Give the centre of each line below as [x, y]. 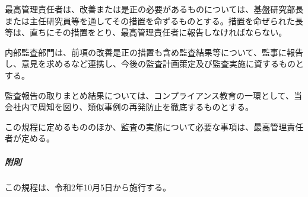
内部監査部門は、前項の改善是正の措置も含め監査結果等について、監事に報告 [154, 52]
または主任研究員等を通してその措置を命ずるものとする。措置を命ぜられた [150, 20]
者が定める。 [30, 138]
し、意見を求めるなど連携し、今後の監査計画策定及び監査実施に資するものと [154, 64]
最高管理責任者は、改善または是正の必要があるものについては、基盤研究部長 [154, 9]
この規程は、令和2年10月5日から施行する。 [88, 187]
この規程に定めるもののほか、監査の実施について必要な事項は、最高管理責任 [154, 126]
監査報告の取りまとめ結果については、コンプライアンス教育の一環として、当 [153, 95]
